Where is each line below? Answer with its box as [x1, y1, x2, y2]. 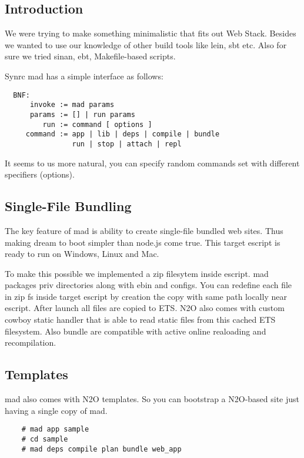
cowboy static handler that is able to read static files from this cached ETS [5, 313, 276, 326]
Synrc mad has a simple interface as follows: [5, 69, 163, 82]
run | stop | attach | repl [72, 139, 182, 148]
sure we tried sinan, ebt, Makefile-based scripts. [5, 50, 176, 62]
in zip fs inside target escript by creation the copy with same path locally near [5, 290, 287, 302]
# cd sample [21, 434, 68, 443]
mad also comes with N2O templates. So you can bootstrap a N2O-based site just [5, 393, 300, 405]
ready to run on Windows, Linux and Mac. [5, 248, 159, 260]
